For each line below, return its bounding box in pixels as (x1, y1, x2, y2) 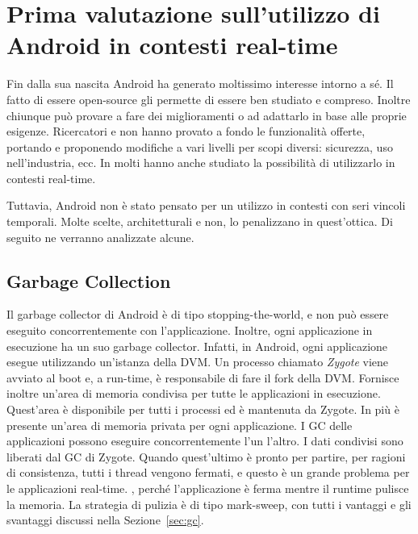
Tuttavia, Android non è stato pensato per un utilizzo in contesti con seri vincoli (6, 197, 406, 214)
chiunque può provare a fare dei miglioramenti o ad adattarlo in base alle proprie (6, 106, 407, 123)
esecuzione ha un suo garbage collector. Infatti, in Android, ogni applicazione (6, 337, 388, 354)
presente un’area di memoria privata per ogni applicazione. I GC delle (6, 416, 353, 433)
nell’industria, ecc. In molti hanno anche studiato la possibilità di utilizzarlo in (6, 154, 395, 171)
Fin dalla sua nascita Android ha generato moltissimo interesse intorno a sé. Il (6, 75, 394, 92)
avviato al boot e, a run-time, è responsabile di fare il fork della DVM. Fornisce (6, 369, 399, 386)
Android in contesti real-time (6, 28, 338, 61)
